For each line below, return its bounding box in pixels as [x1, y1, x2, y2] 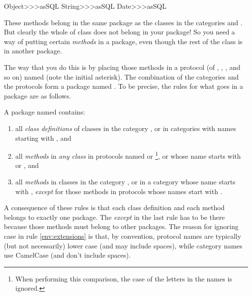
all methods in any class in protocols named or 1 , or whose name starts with [15, 149, 241, 161]
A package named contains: [4, 107, 85, 117]
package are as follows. [4, 90, 71, 100]
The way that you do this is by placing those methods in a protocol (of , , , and [4, 62, 241, 72]
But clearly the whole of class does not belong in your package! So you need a [4, 27, 235, 37]
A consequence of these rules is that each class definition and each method [4, 202, 225, 213]
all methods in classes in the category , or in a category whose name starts [15, 176, 236, 186]
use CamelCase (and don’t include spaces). [4, 250, 131, 260]
